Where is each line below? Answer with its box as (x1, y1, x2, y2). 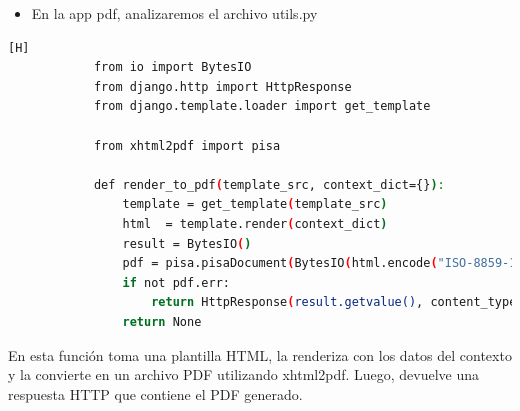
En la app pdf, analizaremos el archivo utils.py (31, 3, 318, 23)
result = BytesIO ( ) (122, 236, 252, 251)
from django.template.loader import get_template (93, 99, 431, 114)
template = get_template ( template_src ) (122, 197, 388, 212)
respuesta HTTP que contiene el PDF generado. (8, 383, 303, 404)
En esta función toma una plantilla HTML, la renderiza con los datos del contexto (8, 344, 512, 365)
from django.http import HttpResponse (93, 79, 352, 94)
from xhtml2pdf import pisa (93, 138, 281, 153)
